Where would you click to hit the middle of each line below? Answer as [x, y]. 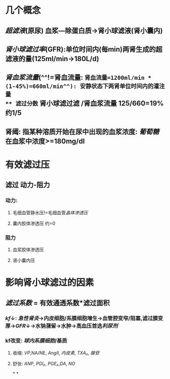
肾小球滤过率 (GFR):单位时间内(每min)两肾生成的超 [84, 49]
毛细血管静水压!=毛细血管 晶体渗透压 [50, 212]
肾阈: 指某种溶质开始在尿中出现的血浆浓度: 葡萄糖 [82, 132]
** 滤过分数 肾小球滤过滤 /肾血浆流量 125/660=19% [84, 103]
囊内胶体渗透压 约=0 [34, 223]
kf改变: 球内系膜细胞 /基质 [36, 341]
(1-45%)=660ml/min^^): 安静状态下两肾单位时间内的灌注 [85, 86]
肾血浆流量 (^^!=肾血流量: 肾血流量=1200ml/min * [78, 78]
